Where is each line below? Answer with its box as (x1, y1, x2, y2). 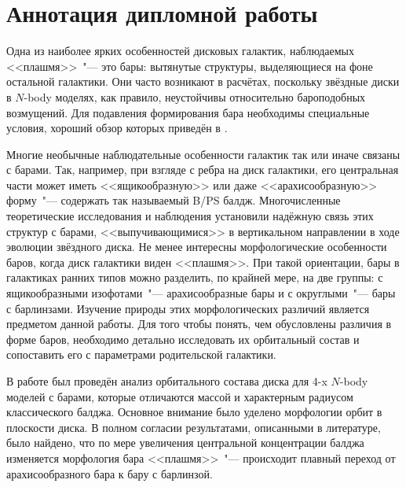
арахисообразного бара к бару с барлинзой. (6, 465, 213, 481)
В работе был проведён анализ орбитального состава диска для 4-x (6, 373, 327, 389)
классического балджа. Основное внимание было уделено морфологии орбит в (6, 404, 382, 420)
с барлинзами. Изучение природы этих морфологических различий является (6, 300, 370, 316)
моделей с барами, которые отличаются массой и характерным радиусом (6, 388, 353, 404)
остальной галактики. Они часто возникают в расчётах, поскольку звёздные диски (6, 73, 400, 90)
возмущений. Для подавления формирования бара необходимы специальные (6, 104, 370, 120)
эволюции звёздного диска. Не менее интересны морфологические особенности (6, 238, 387, 255)
